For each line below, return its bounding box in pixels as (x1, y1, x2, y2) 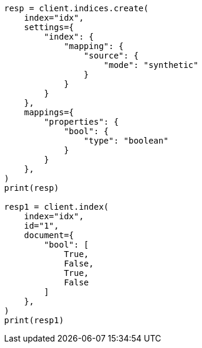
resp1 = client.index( (4, 202, 109, 212)
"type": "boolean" (83, 136, 169, 145)
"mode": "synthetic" (103, 60, 198, 70)
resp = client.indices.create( (4, 4, 149, 13)
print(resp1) (4, 316, 64, 325)
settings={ (24, 22, 74, 32)
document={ (24, 230, 74, 240)
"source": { (83, 51, 139, 60)
